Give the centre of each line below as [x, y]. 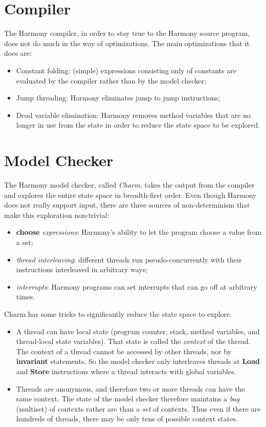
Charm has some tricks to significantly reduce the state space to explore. [118, 313]
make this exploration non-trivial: [57, 215]
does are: [18, 53]
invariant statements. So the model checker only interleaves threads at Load [138, 361]
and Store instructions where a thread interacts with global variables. [126, 371]
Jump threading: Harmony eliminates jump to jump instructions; [118, 98]
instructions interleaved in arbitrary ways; [82, 269]
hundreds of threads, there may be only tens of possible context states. [127, 419]
